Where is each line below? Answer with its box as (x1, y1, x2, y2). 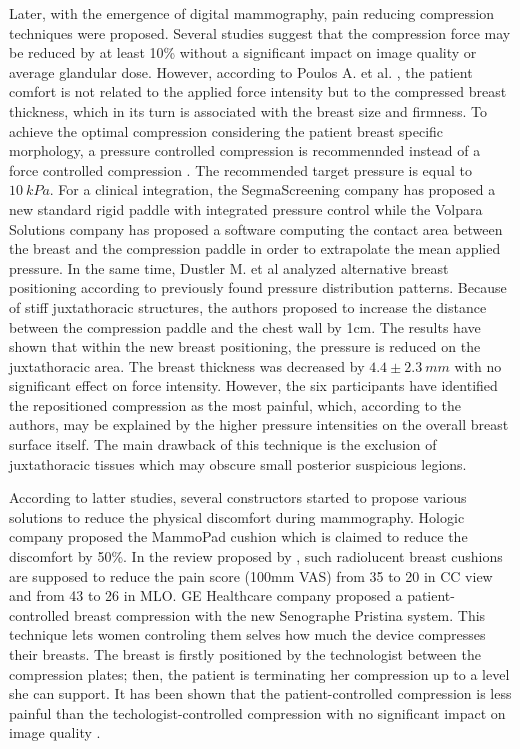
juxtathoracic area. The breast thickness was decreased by (9, 355, 365, 376)
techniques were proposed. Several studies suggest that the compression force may (9, 22, 511, 43)
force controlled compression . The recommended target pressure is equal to (9, 159, 472, 180)
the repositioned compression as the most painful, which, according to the (9, 394, 462, 415)
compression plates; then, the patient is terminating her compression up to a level (9, 663, 510, 684)
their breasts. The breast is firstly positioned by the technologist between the (9, 644, 482, 664)
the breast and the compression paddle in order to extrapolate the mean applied (9, 238, 501, 259)
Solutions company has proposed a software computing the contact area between (9, 218, 503, 239)
